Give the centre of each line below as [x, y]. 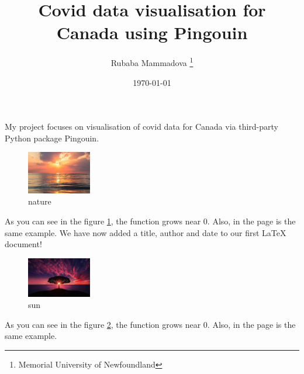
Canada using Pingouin [152, 32]
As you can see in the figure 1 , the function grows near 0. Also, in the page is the [150, 221]
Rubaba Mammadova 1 [152, 62]
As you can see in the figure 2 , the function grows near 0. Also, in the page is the [150, 324]
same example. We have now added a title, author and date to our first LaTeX [146, 232]
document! [23, 244]
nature [40, 201]
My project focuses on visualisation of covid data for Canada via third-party [141, 127]
